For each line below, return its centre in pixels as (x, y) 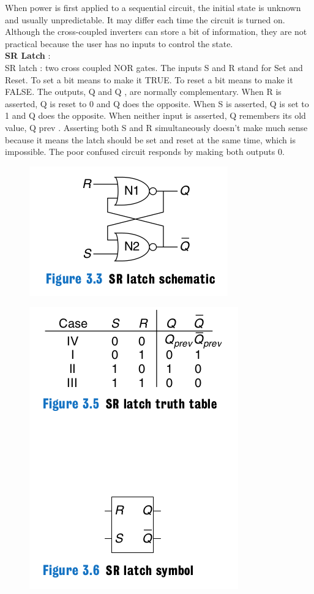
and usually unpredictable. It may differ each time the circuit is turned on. (145, 19)
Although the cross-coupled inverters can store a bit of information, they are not (156, 32)
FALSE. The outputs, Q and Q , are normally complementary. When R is (143, 92)
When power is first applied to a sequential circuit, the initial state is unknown (153, 7)
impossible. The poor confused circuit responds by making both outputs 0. (145, 152)
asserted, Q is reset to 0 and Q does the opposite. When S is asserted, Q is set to (157, 103)
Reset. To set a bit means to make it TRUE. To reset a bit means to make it (149, 79)
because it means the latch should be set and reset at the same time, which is (150, 139)
